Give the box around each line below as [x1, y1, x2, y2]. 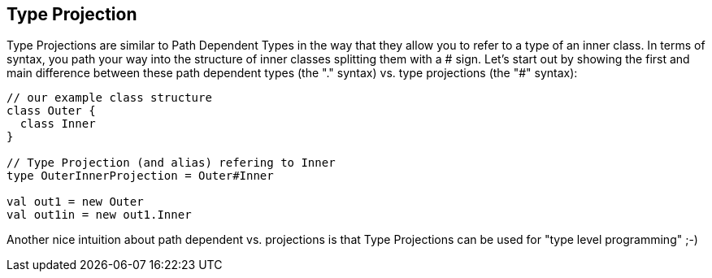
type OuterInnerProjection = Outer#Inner [7, 169, 274, 183]
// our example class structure [7, 91, 212, 105]
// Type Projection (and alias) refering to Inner [7, 156, 336, 170]
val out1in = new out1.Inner [7, 208, 192, 222]
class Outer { [7, 104, 96, 118]
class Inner [20, 117, 96, 131]
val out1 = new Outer [7, 195, 144, 209]
